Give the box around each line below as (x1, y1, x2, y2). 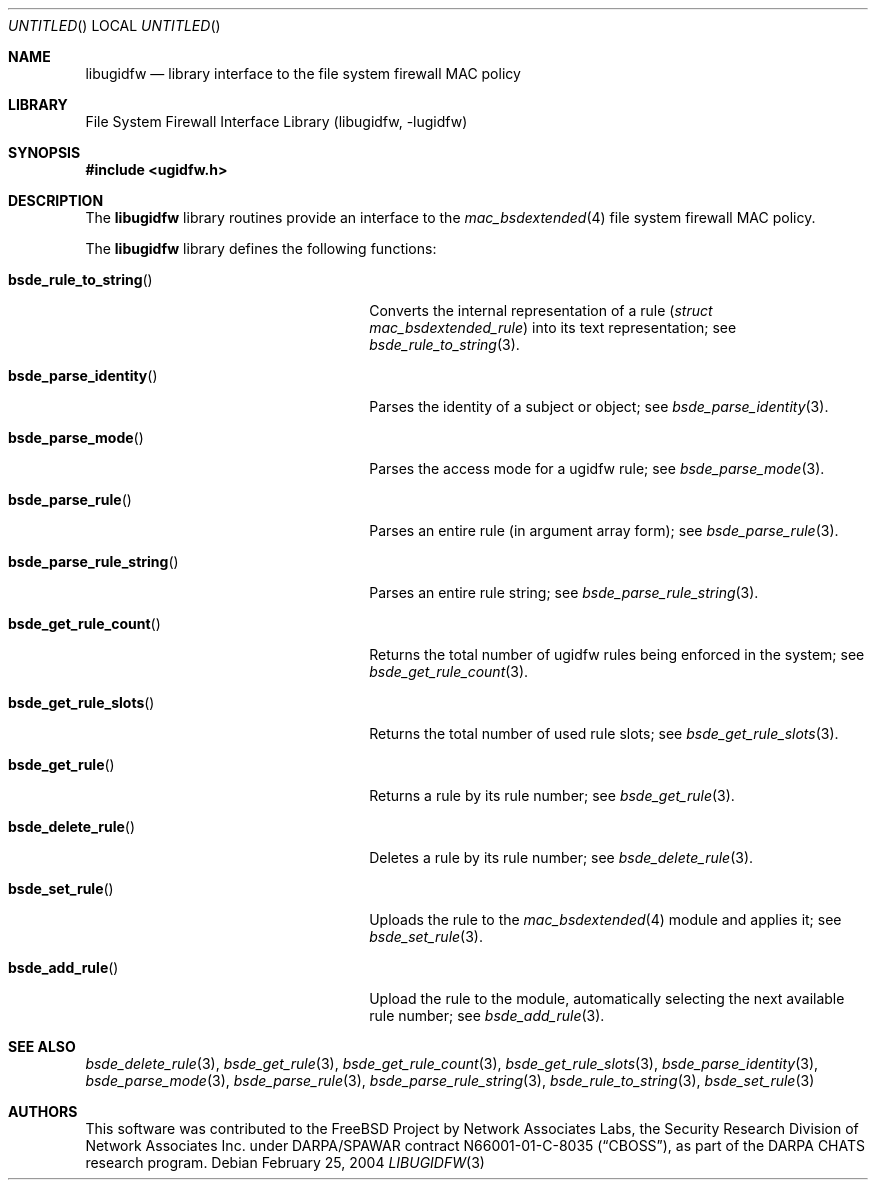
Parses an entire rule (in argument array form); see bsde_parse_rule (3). (369, 522, 839, 539)
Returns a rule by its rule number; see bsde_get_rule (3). (369, 787, 735, 804)
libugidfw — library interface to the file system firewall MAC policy (85, 65, 521, 82)
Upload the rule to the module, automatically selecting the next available (369, 990, 845, 1007)
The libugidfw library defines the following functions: (85, 240, 437, 257)
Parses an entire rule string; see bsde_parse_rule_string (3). (369, 584, 759, 601)
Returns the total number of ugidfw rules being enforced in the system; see (369, 646, 865, 663)
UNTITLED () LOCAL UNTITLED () (8, 17, 221, 34)
